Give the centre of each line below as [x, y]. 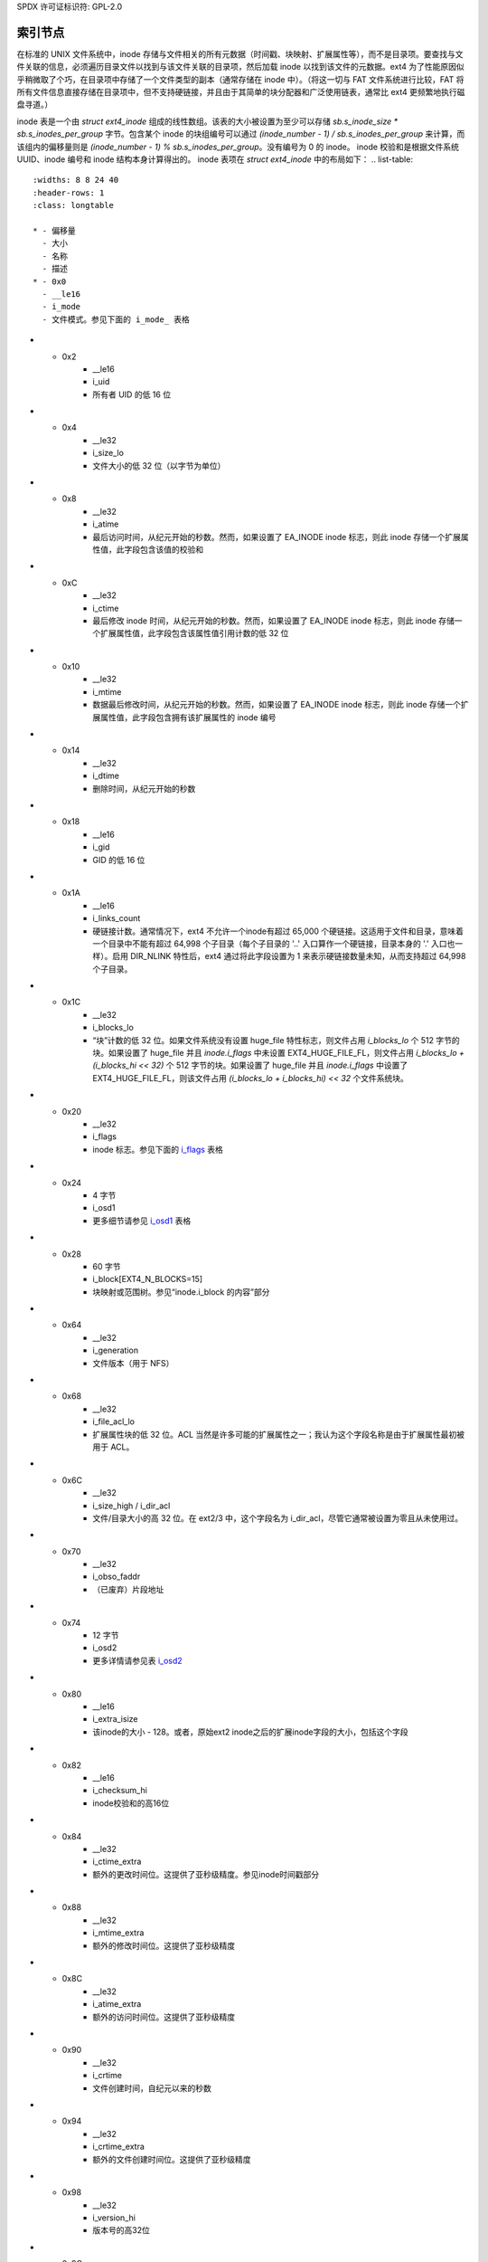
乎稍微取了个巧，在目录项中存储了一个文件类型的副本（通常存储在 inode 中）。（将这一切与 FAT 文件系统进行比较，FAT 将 [240, 79]
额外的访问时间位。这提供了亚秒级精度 [164, 2017]
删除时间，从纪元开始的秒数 [144, 788]
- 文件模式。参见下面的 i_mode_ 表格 [116, 319]
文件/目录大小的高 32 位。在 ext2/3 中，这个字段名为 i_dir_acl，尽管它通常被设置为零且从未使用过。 [278, 1518]
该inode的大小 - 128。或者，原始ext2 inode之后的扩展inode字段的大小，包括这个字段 [250, 1732]
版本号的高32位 [122, 2230]
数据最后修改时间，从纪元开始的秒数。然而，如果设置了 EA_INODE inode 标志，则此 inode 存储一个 [277, 705]
